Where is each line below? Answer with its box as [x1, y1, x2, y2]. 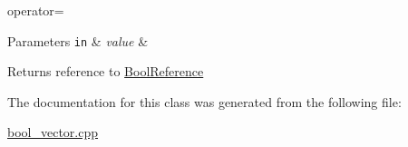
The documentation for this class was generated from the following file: [7, 92, 402, 111]
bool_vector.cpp [7, 122, 99, 142]
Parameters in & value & [7, 31, 149, 50]
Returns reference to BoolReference [7, 62, 204, 81]
